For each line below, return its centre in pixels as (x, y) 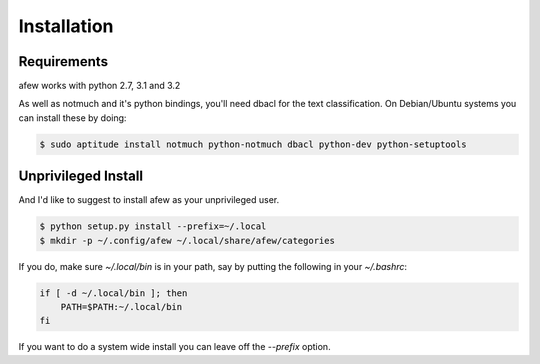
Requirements (63, 61)
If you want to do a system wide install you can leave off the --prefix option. (174, 347)
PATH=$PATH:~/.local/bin (121, 307)
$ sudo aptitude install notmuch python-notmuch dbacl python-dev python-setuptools (253, 144)
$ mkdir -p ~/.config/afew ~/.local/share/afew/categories (187, 240)
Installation (66, 26)
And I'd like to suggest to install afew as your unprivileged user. (149, 200)
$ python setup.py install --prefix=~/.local (153, 226)
